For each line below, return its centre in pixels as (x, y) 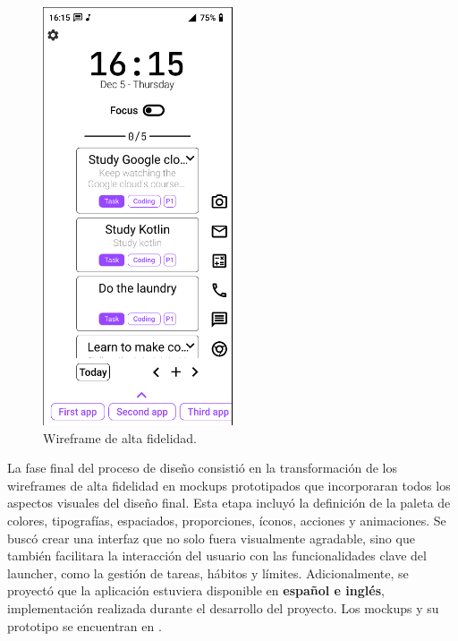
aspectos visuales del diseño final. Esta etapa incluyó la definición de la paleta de (229, 503)
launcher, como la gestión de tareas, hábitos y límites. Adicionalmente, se (208, 573)
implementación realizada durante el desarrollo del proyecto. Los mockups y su (223, 607)
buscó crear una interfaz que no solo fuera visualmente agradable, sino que (211, 538)
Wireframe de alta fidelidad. (120, 437)
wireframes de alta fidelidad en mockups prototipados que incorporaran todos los (229, 485)
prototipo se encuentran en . (85, 625)
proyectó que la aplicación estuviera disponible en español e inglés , (196, 590)
